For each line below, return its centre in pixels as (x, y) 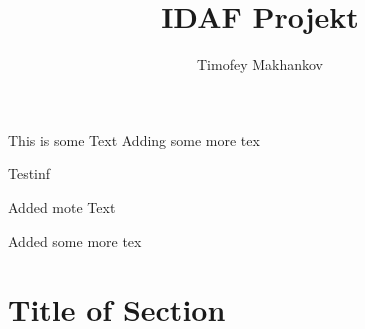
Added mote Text (62, 206)
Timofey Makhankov (259, 64)
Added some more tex (75, 240)
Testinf (29, 173)
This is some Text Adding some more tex (134, 139)
